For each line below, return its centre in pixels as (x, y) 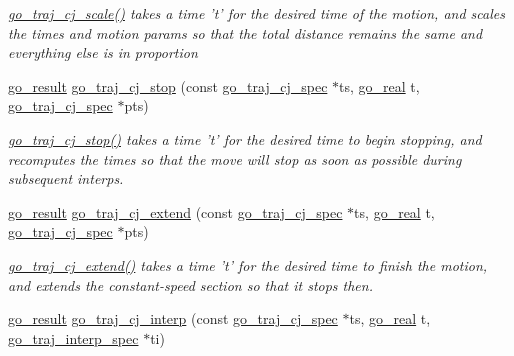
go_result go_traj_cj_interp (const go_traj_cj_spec (173, 318)
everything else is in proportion (103, 52)
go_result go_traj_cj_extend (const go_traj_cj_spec (175, 211)
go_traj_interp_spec (73, 337)
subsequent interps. (66, 178)
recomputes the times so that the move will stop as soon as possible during (235, 158)
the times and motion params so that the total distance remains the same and (245, 32)
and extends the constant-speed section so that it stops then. (190, 284)
